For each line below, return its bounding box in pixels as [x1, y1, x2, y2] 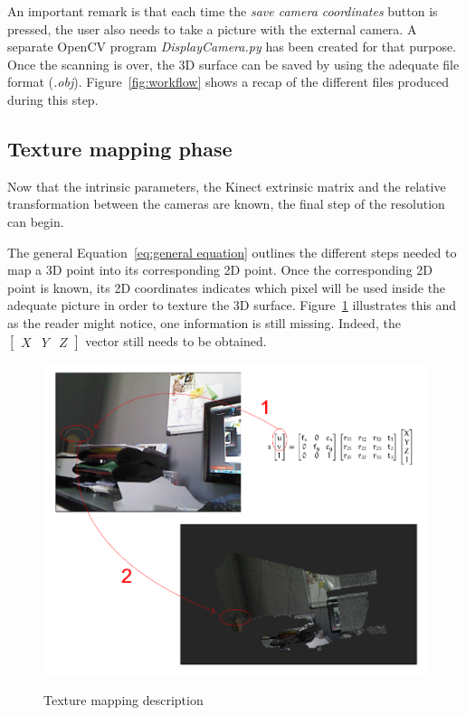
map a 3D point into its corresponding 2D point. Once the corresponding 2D [7, 260, 433, 279]
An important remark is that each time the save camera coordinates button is [7, 2, 438, 20]
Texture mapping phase [7, 134, 233, 162]
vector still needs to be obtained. [85, 331, 267, 350]
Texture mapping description [43, 690, 204, 709]
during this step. [7, 89, 99, 108]
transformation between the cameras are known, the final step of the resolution [7, 194, 445, 213]
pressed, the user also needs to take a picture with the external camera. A [7, 19, 417, 38]
